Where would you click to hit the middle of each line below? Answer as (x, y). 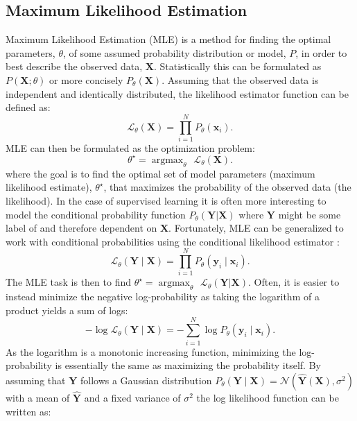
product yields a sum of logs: (67, 310)
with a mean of (38, 397)
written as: (28, 411)
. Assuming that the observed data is (240, 79)
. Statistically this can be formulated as (237, 66)
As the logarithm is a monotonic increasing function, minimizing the (151, 351)
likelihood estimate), (49, 187)
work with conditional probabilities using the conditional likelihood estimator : (173, 241)
